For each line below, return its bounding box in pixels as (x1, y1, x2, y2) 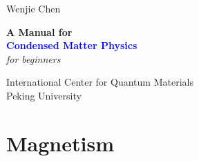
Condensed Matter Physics (6, 38, 138, 53)
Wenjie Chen (6, 1, 61, 15)
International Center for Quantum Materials (6, 75, 193, 89)
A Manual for (6, 24, 73, 39)
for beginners (6, 51, 61, 66)
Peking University (6, 88, 82, 102)
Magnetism (6, 129, 114, 157)
